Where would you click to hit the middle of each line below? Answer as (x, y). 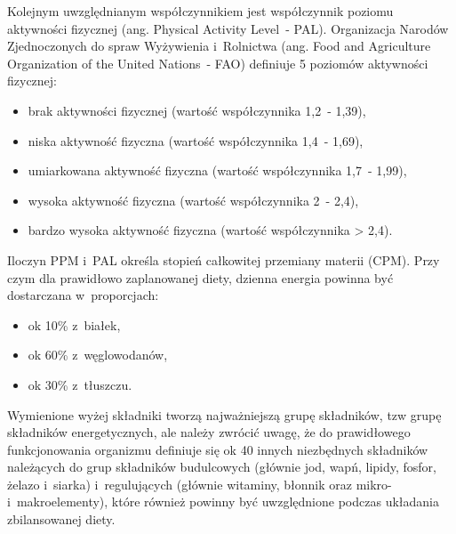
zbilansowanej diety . (61, 519)
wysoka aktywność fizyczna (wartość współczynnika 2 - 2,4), (193, 200)
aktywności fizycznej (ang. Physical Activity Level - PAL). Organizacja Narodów (228, 28)
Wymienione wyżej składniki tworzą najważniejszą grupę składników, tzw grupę (224, 414)
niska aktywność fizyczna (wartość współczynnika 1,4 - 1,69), (196, 140)
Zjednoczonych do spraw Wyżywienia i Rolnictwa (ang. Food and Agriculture (219, 46)
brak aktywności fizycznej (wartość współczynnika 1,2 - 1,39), (197, 110)
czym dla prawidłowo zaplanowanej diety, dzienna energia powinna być (200, 277)
